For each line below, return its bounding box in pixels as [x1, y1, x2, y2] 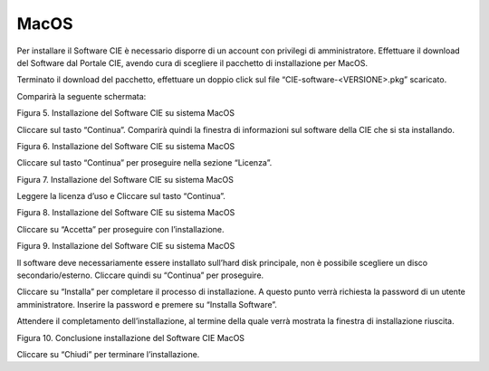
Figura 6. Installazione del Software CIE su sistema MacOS [16, 140, 235, 151]
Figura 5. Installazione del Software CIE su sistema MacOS [16, 108, 235, 119]
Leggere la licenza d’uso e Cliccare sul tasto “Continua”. [16, 191, 226, 202]
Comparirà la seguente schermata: [16, 90, 147, 101]
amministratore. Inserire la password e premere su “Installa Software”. [16, 299, 278, 309]
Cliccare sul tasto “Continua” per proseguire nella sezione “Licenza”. [16, 157, 273, 168]
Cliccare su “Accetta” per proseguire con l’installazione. [16, 224, 225, 234]
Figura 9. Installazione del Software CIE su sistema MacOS [16, 241, 235, 252]
